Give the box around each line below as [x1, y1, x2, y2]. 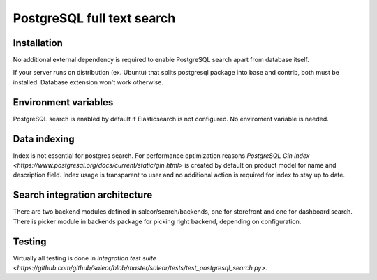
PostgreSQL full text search [13, 10, 176, 26]
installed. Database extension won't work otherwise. [13, 78, 164, 87]
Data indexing [13, 133, 75, 145]
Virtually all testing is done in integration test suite [13, 253, 156, 262]
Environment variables [13, 96, 114, 108]
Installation [13, 37, 63, 49]
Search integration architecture [13, 189, 153, 201]
